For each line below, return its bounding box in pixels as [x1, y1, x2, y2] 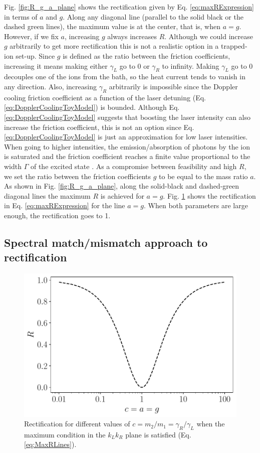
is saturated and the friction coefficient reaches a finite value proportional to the [4, 151, 250, 162]
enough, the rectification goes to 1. [4, 210, 111, 220]
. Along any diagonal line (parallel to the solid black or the [63, 11, 243, 22]
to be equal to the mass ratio [159, 171, 248, 181]
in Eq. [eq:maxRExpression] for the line [4, 200, 125, 211]
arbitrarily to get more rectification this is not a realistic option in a [10, 41, 219, 51]
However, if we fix [4, 31, 59, 41]
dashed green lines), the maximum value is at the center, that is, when [4, 21, 221, 32]
